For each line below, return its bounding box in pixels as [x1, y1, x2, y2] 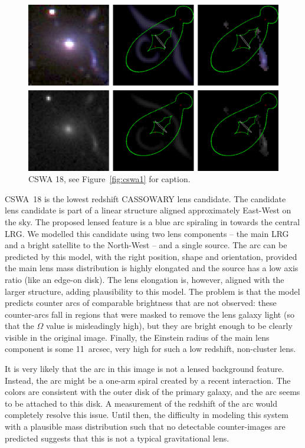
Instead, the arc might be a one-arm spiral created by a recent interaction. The [5, 374, 291, 386]
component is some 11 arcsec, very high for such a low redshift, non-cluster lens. [5, 342, 296, 355]
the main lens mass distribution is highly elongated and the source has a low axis [5, 262, 299, 274]
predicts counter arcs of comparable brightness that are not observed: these [5, 297, 277, 309]
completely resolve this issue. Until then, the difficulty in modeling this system [5, 409, 288, 421]
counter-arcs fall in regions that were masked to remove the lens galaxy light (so [5, 308, 294, 320]
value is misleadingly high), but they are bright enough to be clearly [45, 319, 293, 332]
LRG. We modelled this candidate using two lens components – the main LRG [5, 227, 289, 239]
